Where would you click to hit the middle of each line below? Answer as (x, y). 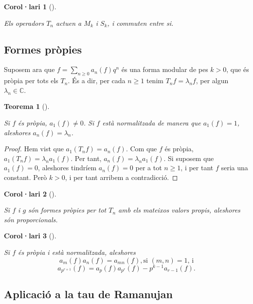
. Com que (141, 149)
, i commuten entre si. (140, 23)
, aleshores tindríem (67, 168)
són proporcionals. (31, 219)
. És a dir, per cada (97, 80)
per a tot (149, 168)
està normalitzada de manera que (152, 122)
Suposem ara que (29, 69)
